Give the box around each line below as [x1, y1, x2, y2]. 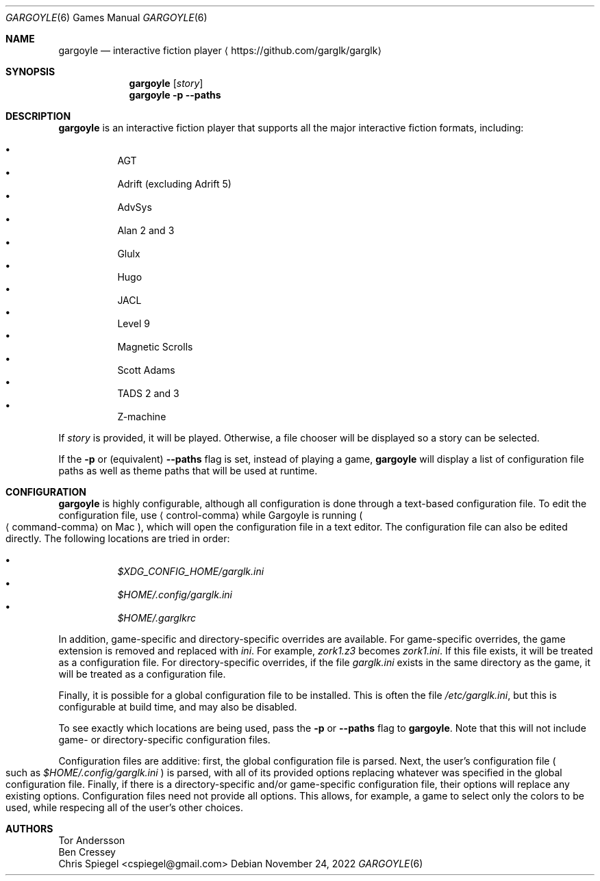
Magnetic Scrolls [117, 341, 193, 353]
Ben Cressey [58, 846, 116, 858]
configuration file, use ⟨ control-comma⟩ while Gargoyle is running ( [58, 509, 363, 521]
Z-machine [117, 411, 166, 422]
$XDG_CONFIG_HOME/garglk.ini [117, 565, 264, 577]
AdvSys [117, 201, 152, 213]
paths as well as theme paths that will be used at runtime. [58, 465, 318, 476]
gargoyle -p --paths [129, 89, 221, 101]
